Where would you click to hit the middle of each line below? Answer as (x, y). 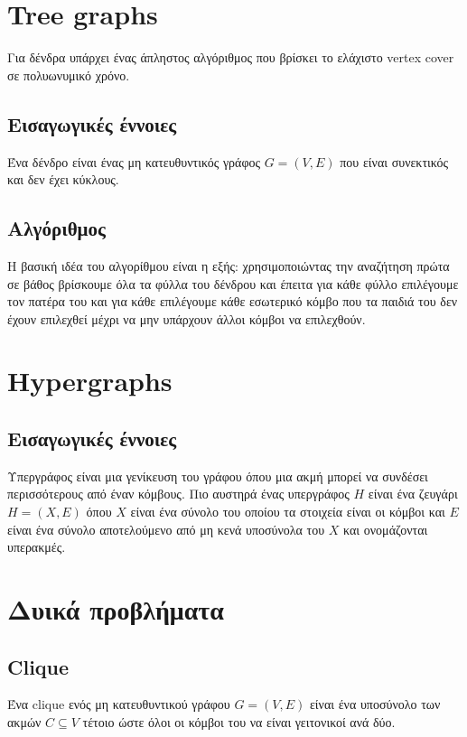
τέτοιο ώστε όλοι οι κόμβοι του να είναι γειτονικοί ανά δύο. (239, 722)
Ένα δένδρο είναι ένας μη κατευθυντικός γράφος (134, 161)
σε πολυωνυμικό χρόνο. (69, 75)
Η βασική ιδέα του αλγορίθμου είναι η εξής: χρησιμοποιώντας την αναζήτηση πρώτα (229, 265)
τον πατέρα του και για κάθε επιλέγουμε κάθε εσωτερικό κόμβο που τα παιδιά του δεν (233, 301)
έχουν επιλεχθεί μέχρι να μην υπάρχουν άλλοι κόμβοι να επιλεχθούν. (187, 318)
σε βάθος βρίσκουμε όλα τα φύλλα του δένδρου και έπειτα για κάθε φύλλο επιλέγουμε (233, 283)
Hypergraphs (90, 381)
